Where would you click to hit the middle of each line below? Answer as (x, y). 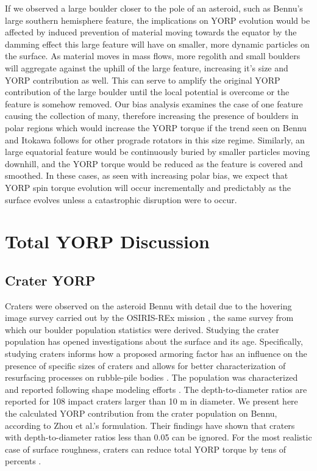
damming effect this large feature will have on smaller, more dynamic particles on (157, 44)
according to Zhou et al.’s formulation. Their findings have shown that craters (150, 425)
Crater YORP (50, 280)
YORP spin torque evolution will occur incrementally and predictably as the (148, 187)
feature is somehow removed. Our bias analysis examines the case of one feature (154, 103)
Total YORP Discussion (107, 241)
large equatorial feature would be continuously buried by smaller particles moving (158, 152)
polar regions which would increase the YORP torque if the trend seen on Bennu (156, 127)
